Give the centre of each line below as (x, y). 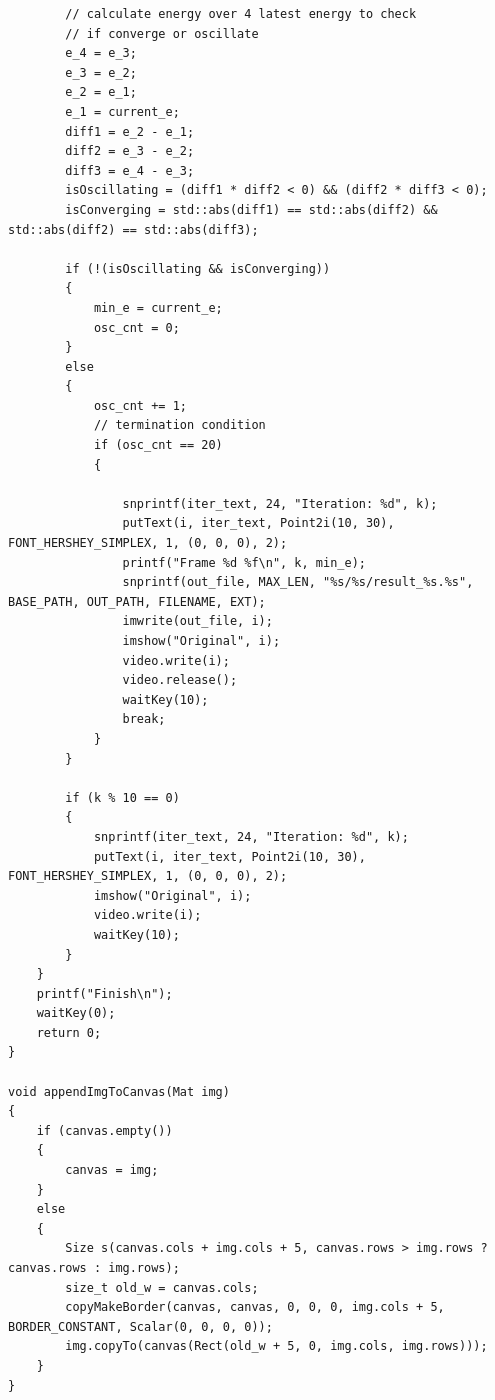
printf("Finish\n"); (104, 993)
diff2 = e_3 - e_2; (130, 151)
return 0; (69, 1032)
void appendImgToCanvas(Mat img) (119, 1091)
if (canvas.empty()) (104, 1130)
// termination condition (179, 425)
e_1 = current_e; (122, 111)
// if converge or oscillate (162, 33)
